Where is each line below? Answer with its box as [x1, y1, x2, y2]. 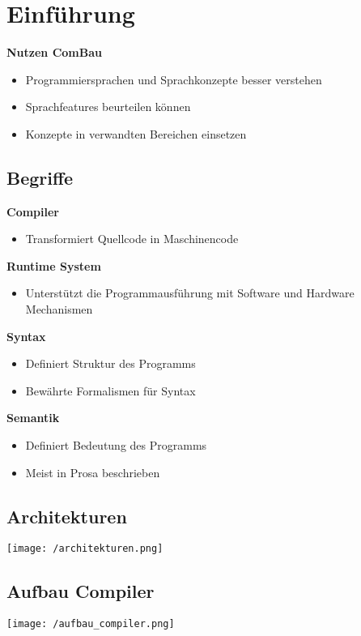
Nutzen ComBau [6, 44, 102, 61]
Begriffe [6, 164, 74, 190]
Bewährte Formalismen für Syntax [25, 382, 196, 399]
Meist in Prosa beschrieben [25, 463, 160, 480]
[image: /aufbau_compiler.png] [6, 618, 175, 630]
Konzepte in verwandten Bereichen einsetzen [25, 125, 247, 142]
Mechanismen [25, 301, 93, 318]
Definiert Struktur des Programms [25, 355, 196, 372]
